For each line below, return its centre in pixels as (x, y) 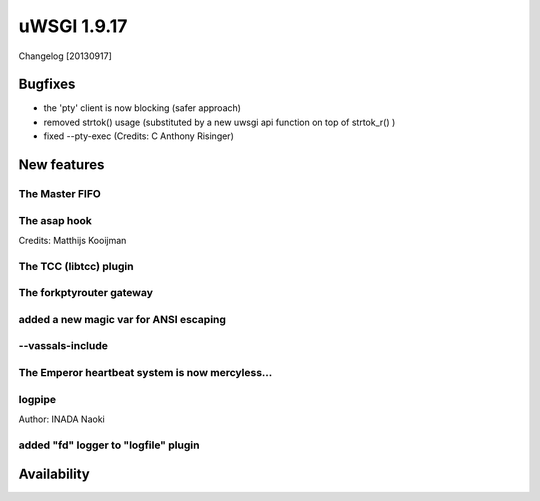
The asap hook (55, 220)
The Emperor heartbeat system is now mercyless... (145, 372)
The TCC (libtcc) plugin (76, 266)
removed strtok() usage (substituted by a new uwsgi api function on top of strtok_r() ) (219, 122)
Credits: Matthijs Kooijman (72, 240)
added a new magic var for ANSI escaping (122, 319)
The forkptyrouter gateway (86, 293)
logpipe (37, 399)
